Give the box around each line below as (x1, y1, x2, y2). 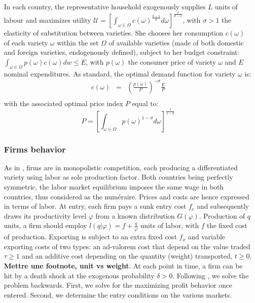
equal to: (132, 98, 158, 108)
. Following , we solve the (172, 270, 249, 280)
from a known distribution (95, 210, 175, 221)
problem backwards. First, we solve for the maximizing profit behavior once (4, 280, 232, 290)
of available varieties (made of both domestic (109, 37, 244, 47)
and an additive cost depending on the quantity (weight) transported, (22, 251, 232, 261)
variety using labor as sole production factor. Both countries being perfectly (4, 172, 233, 182)
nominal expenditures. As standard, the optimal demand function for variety (4, 68, 236, 78)
